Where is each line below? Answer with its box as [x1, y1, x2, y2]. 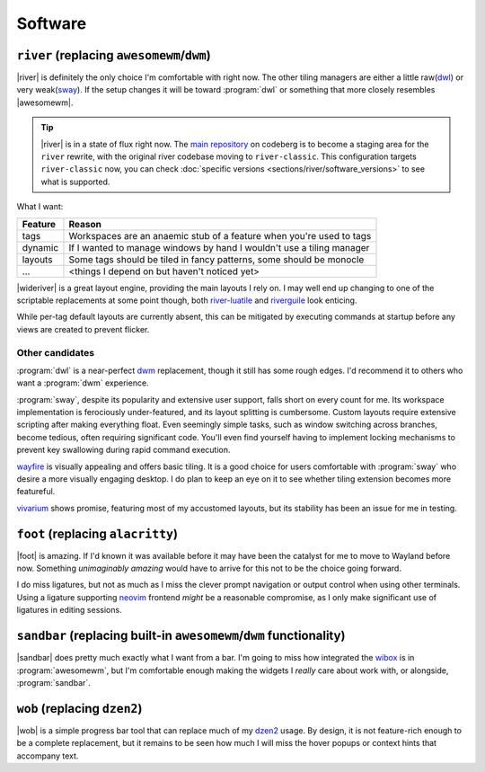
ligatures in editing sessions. [16, 605, 122, 616]
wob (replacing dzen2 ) [16, 701, 143, 716]
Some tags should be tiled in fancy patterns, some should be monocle [68, 253, 365, 265]
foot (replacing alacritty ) [16, 526, 179, 541]
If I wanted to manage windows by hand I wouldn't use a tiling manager [68, 241, 370, 253]
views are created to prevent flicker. [16, 324, 150, 334]
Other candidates [16, 346, 94, 359]
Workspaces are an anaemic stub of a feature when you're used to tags [68, 229, 372, 242]
